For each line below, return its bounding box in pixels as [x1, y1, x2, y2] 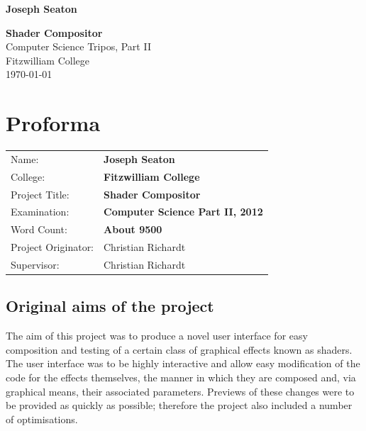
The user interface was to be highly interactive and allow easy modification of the [6, 356, 360, 371]
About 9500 [104, 222, 162, 237]
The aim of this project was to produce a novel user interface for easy [6, 328, 308, 343]
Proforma [6, 108, 101, 138]
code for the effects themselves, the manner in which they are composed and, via [6, 369, 356, 384]
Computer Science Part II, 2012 [104, 204, 263, 219]
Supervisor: [11, 257, 60, 272]
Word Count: [11, 222, 67, 237]
